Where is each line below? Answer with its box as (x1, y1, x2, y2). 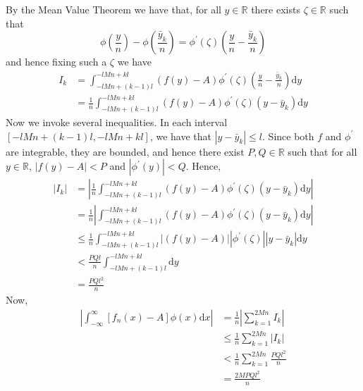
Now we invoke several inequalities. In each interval (6, 115, 228, 130)
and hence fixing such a (6, 54, 107, 69)
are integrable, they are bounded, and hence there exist (6, 144, 245, 159)
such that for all (288, 144, 357, 159)
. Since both (262, 128, 314, 143)
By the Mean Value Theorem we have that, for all (6, 2, 221, 16)
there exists (251, 2, 300, 16)
